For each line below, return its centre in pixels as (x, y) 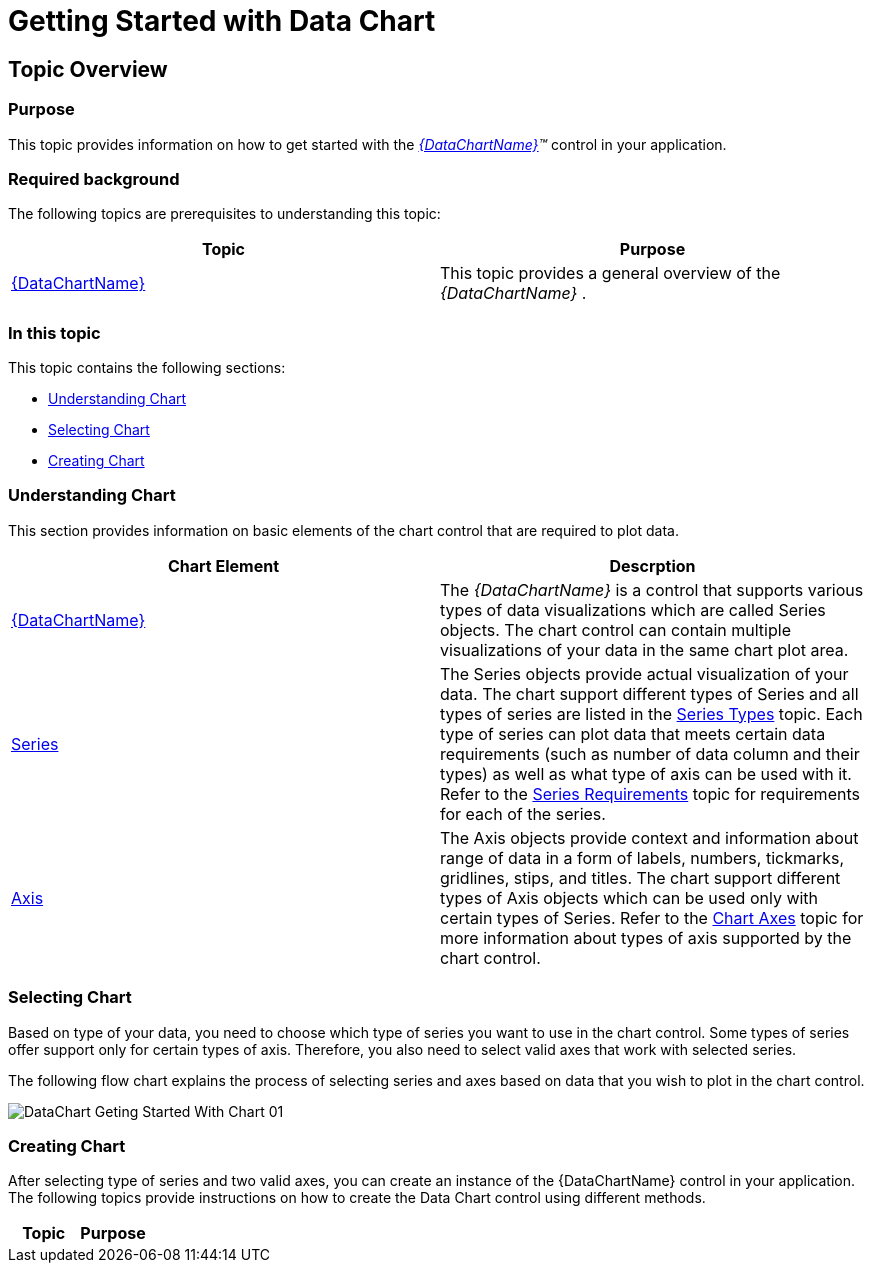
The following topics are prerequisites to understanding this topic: (224, 214)
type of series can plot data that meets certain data (633, 733)
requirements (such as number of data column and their (650, 753)
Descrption (652, 565)
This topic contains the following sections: (147, 368)
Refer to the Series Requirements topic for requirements (650, 793)
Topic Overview (88, 69)
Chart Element (223, 565)
